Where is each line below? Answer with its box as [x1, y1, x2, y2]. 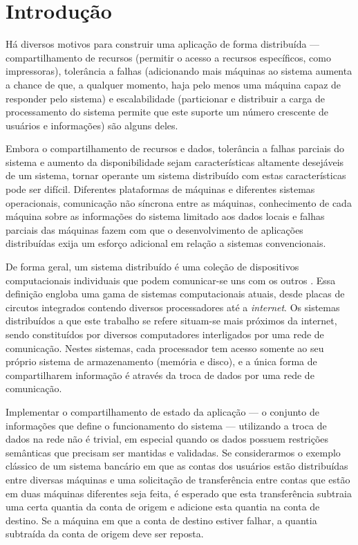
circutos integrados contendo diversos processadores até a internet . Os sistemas [6, 299, 340, 314]
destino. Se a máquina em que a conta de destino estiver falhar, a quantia [6, 512, 317, 527]
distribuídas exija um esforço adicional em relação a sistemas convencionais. [6, 236, 326, 250]
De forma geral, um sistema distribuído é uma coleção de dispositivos [6, 259, 299, 274]
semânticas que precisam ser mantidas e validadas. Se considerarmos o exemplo [6, 445, 341, 459]
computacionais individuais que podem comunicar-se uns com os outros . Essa [6, 272, 336, 287]
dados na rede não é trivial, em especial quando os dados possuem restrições [6, 432, 329, 446]
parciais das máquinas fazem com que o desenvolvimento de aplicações [6, 222, 303, 237]
